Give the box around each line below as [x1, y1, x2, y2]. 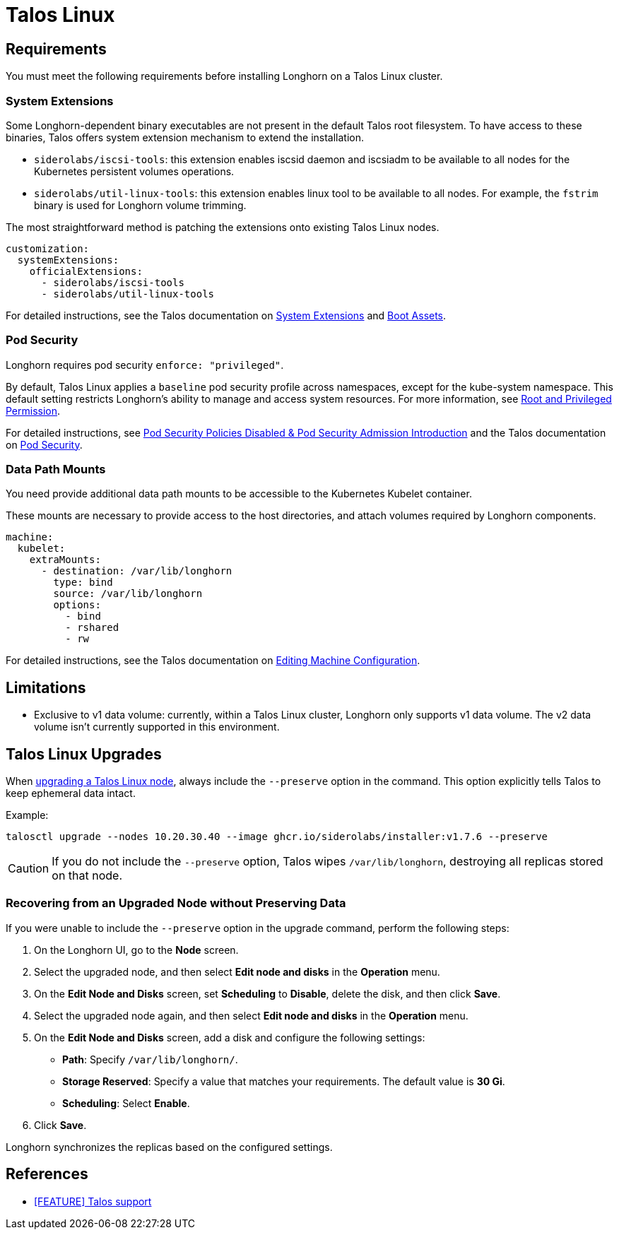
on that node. [52, 868, 123, 883]
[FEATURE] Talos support [34, 1195, 152, 1207]
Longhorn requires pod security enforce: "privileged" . [6, 358, 284, 371]
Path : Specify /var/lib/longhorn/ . [62, 1053, 238, 1065]
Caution [8, 861, 49, 876]
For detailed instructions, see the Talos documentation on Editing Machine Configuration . [6, 654, 420, 667]
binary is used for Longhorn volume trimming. [34, 199, 247, 211]
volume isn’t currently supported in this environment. [34, 721, 280, 733]
